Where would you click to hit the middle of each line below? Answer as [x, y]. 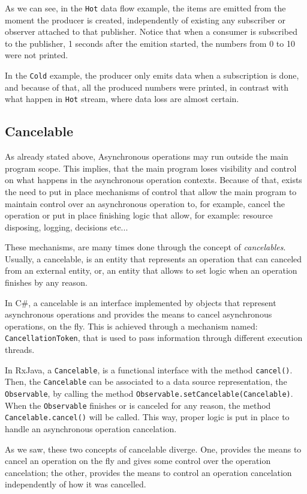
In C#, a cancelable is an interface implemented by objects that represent [141, 302]
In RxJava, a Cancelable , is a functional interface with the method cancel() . [149, 369]
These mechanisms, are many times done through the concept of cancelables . [145, 247]
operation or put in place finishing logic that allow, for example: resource [139, 215]
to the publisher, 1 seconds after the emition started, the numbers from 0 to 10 [150, 43]
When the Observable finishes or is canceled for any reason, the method [138, 405]
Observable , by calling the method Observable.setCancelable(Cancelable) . [149, 393]
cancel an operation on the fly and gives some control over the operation [138, 461]
